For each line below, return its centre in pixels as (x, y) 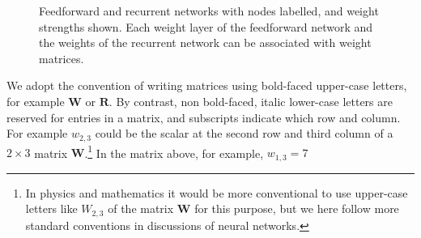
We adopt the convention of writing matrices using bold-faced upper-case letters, (207, 85)
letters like (51, 208)
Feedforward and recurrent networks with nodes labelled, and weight (209, 11)
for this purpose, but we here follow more (297, 208)
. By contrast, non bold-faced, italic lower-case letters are (251, 101)
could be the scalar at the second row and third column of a (244, 133)
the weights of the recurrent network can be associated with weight (205, 42)
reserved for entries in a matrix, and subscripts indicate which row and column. (204, 117)
